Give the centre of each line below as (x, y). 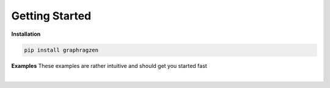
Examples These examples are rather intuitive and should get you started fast (109, 66)
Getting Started (51, 16)
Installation (26, 34)
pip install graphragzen (61, 50)
